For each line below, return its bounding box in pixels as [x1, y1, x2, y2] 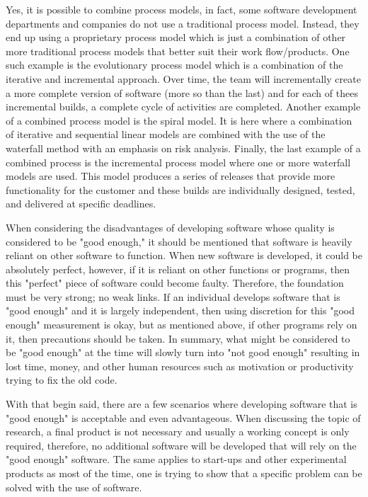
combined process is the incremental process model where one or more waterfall [6, 154, 351, 169]
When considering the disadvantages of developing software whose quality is [6, 219, 335, 234]
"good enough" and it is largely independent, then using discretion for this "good [6, 303, 355, 318]
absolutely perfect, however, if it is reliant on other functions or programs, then [6, 261, 350, 276]
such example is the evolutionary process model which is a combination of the [6, 57, 343, 72]
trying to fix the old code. [6, 372, 117, 387]
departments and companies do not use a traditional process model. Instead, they [6, 16, 360, 30]
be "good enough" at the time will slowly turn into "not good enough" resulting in [6, 345, 360, 360]
